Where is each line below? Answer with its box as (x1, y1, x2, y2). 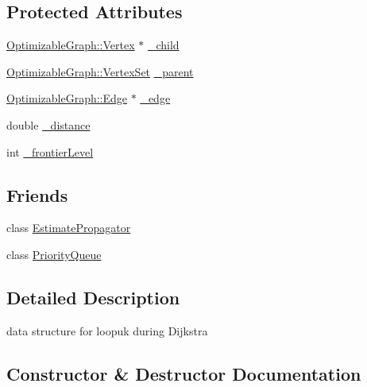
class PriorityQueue (6, 246, 102, 262)
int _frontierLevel (6, 143, 94, 160)
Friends (6, 182, 68, 207)
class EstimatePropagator (6, 219, 131, 236)
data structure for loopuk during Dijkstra (6, 322, 208, 339)
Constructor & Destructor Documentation (6, 361, 361, 385)
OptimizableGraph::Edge (6, 90, 128, 106)
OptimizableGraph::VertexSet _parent (6, 63, 194, 79)
